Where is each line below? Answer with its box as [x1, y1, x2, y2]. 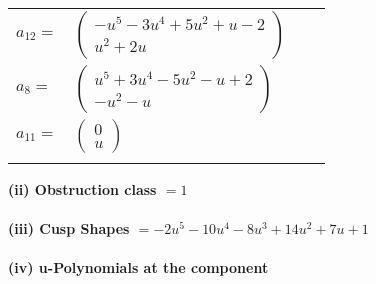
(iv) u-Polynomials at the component [8, 257, 269, 278]
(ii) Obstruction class [8, 179, 157, 199]
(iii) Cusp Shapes [8, 218, 130, 239]
